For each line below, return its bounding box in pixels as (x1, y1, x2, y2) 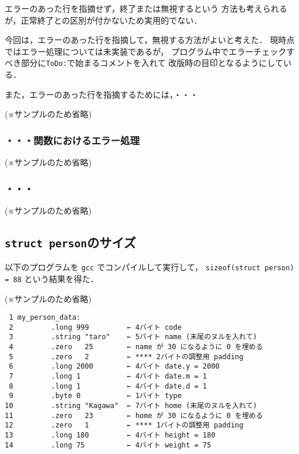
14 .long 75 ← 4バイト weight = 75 (5, 440, 211, 449)
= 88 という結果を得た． (5, 272, 99, 284)
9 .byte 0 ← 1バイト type (9, 392, 182, 400)
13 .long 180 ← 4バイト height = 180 (5, 431, 215, 439)
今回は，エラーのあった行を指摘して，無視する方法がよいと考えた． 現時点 (5, 34, 295, 46)
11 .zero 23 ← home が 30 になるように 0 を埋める (5, 411, 263, 420)
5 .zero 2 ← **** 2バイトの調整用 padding (9, 352, 244, 361)
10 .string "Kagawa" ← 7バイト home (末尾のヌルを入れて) (5, 402, 257, 410)
